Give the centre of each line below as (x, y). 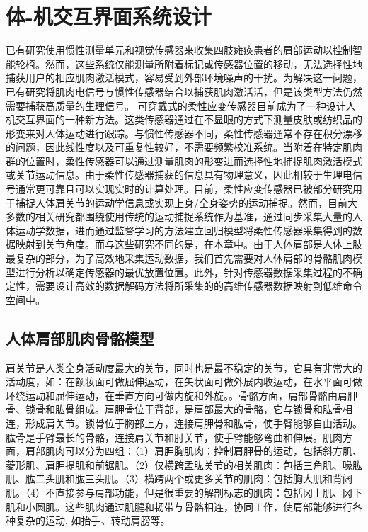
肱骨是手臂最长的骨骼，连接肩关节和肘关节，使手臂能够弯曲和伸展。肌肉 (174, 437)
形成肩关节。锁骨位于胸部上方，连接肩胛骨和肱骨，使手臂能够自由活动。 (194, 423)
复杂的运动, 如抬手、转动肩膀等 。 (93, 520)
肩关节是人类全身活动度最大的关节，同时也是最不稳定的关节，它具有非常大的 (184, 367)
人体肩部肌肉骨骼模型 (80, 338)
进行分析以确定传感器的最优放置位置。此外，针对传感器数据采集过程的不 (184, 272)
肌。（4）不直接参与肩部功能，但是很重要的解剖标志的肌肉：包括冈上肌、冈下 (184, 492)
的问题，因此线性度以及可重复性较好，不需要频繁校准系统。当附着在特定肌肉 (184, 147)
